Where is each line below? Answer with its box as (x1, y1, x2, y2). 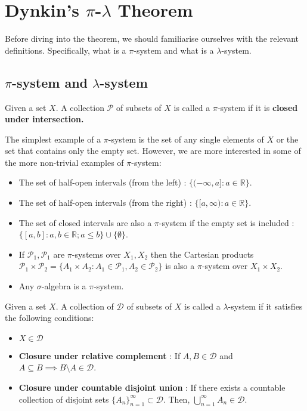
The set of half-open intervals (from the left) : (18, 176, 187, 188)
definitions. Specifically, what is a (5, 44, 126, 56)
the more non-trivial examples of (5, 156, 124, 168)
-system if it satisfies (228, 299, 303, 312)
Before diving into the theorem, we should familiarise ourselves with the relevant (5, 32, 299, 45)
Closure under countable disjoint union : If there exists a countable (18, 381, 286, 394)
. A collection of (55, 299, 114, 312)
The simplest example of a (5, 132, 101, 145)
